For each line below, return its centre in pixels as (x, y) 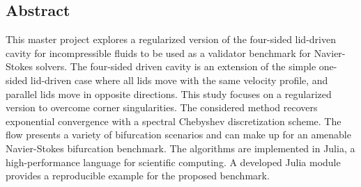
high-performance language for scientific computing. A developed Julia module (173, 162)
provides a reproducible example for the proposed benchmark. (138, 176)
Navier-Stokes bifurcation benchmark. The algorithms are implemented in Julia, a (180, 148)
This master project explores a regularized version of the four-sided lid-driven (171, 39)
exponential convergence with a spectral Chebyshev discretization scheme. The (174, 121)
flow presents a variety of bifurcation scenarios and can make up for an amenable (178, 135)
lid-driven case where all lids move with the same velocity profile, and (179, 80)
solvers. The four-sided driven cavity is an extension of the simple (176, 66)
